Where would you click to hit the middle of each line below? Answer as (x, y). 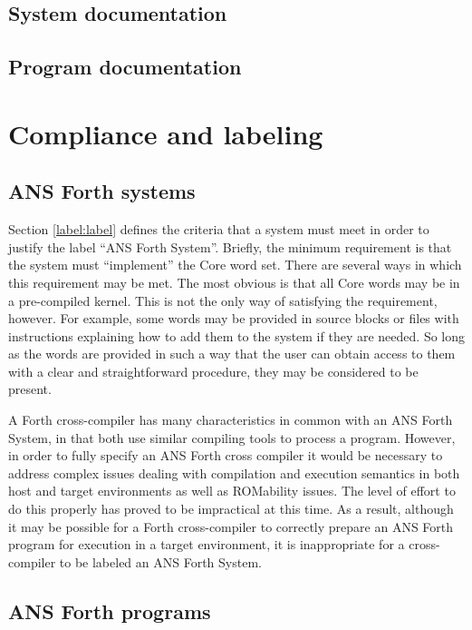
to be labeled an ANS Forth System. (160, 561)
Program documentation (125, 67)
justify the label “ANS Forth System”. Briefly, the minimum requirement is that (230, 246)
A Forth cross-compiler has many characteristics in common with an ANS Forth (231, 420)
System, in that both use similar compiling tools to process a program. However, (232, 437)
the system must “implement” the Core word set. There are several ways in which (235, 265)
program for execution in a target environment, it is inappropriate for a (207, 544)
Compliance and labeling (166, 133)
